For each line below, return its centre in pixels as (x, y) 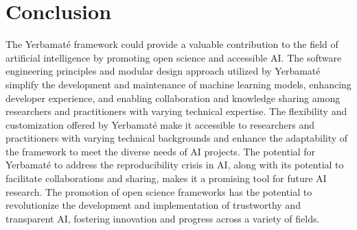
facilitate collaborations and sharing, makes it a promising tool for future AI (166, 178)
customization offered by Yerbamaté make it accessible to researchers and (160, 124)
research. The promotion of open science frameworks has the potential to (159, 191)
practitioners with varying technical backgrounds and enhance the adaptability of (177, 138)
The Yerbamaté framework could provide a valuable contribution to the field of (172, 44)
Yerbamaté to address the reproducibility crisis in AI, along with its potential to (175, 165)
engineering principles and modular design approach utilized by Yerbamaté (163, 71)
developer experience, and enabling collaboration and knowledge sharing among (173, 98)
